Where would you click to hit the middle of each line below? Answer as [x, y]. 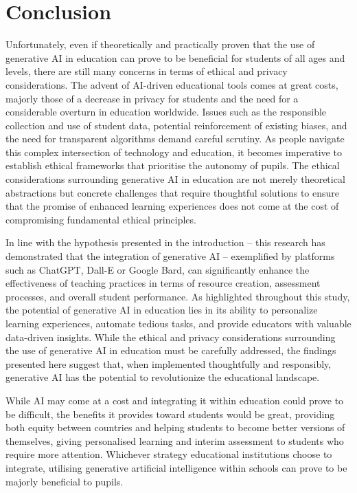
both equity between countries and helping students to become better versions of [175, 427]
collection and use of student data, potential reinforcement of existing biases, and [176, 125]
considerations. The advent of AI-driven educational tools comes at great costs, [172, 84]
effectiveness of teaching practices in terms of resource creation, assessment [163, 283]
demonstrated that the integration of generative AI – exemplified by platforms [170, 256]
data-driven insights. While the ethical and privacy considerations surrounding [171, 337]
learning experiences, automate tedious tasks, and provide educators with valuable [178, 323]
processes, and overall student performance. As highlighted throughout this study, [178, 296]
